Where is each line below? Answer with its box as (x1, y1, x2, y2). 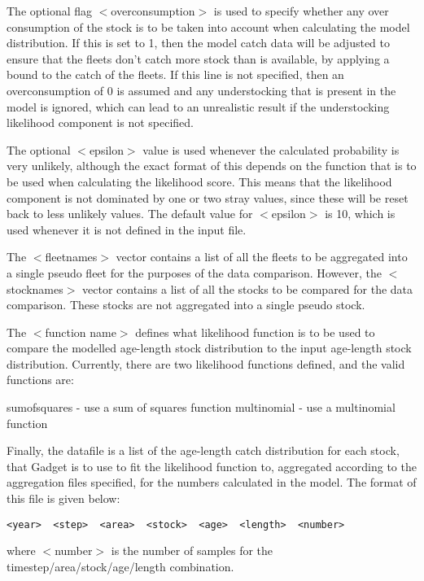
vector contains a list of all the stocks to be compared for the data (82, 280, 413, 297)
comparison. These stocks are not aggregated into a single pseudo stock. (7, 296, 365, 313)
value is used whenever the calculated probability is (142, 141, 400, 158)
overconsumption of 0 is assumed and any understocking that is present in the (7, 81, 396, 98)
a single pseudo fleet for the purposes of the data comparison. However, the (7, 264, 382, 281)
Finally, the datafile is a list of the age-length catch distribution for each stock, (7, 442, 400, 459)
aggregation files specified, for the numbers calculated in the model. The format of (7, 474, 417, 491)
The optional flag (7, 2, 93, 19)
